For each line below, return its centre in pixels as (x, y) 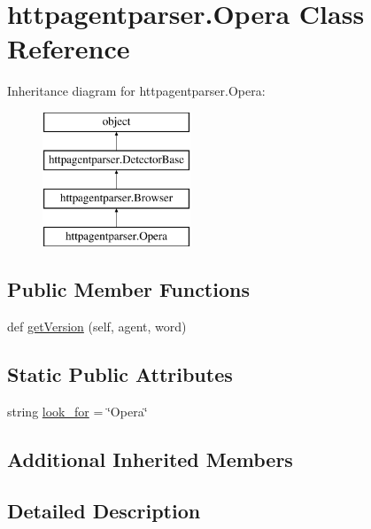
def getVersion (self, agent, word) (97, 326)
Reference (69, 48)
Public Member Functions (128, 289)
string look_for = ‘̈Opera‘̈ (77, 411)
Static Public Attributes (120, 373)
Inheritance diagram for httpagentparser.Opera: (136, 91)
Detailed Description (104, 511)
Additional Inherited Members (150, 459)
